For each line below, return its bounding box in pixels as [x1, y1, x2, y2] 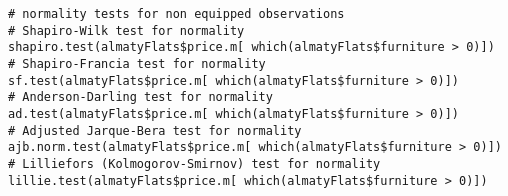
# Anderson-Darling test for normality [8, 90, 273, 105]
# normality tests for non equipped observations [8, 7, 345, 21]
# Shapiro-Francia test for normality [8, 56, 266, 71]
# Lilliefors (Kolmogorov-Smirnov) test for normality [8, 156, 381, 171]
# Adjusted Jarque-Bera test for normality [8, 123, 302, 138]
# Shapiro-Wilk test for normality [8, 23, 245, 38]
